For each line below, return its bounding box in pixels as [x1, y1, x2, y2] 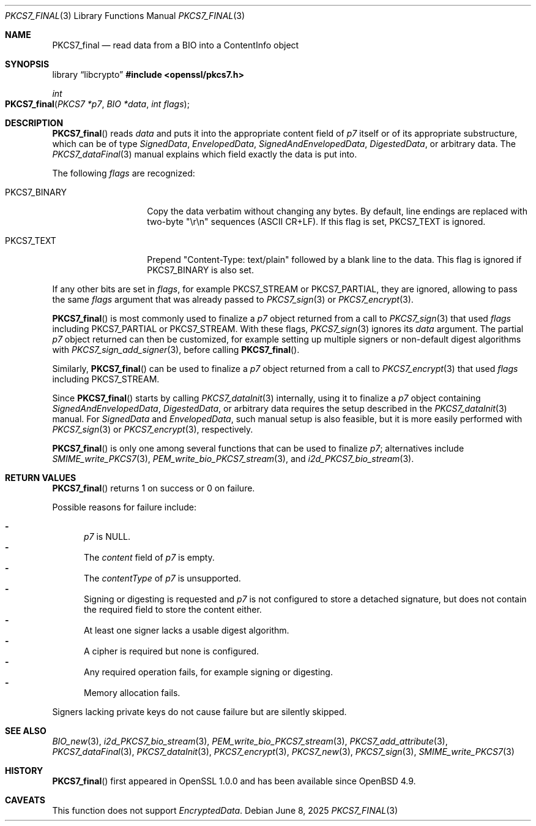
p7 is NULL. [84, 531, 131, 542]
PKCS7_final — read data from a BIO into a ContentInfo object [52, 40, 299, 50]
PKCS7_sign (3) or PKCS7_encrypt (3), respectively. [52, 424, 253, 434]
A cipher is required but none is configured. [84, 646, 259, 656]
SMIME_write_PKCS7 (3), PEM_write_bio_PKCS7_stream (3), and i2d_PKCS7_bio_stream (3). [52, 453, 414, 464]
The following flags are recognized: [52, 168, 195, 178]
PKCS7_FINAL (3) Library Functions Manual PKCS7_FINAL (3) [5, 10, 245, 21]
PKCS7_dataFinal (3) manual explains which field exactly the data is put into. [52, 149, 357, 159]
